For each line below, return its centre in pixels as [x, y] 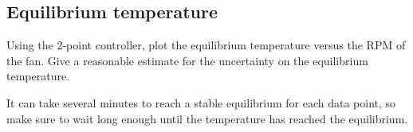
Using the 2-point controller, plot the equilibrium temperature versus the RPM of [206, 45]
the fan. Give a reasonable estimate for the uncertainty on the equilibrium [187, 60]
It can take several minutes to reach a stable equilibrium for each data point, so [201, 102]
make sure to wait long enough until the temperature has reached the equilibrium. [207, 118]
